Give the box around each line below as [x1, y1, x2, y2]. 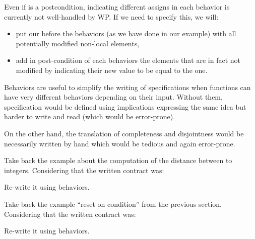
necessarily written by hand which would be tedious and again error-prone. [4, 138, 235, 148]
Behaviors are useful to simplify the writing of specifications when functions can [4, 82, 251, 92]
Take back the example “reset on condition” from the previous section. [4, 198, 222, 209]
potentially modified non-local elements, [16, 38, 140, 48]
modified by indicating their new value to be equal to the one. [16, 64, 208, 75]
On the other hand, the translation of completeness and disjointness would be [4, 128, 244, 138]
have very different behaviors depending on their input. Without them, [4, 92, 223, 102]
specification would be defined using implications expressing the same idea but [4, 101, 246, 112]
